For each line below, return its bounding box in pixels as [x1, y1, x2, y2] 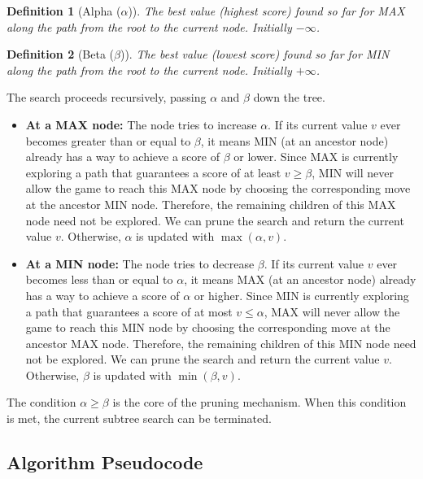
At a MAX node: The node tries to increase [25, 115, 257, 133]
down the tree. [253, 89, 325, 106]
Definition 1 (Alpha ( [7, 2, 121, 19]
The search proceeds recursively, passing [7, 89, 207, 106]
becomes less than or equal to [25, 271, 173, 288]
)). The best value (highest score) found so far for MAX [128, 2, 405, 19]
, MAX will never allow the [264, 303, 400, 320]
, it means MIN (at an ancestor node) [200, 132, 389, 149]
